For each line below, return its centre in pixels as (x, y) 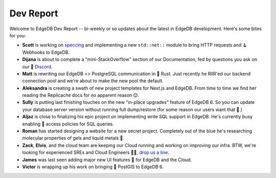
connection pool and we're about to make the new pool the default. (93, 81)
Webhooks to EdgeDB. (46, 52)
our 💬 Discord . (37, 66)
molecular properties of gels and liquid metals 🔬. (73, 138)
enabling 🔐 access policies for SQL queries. (68, 124)
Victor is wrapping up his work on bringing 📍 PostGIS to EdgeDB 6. (93, 167)
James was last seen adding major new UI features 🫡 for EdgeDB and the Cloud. (107, 160)
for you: (18, 35)
